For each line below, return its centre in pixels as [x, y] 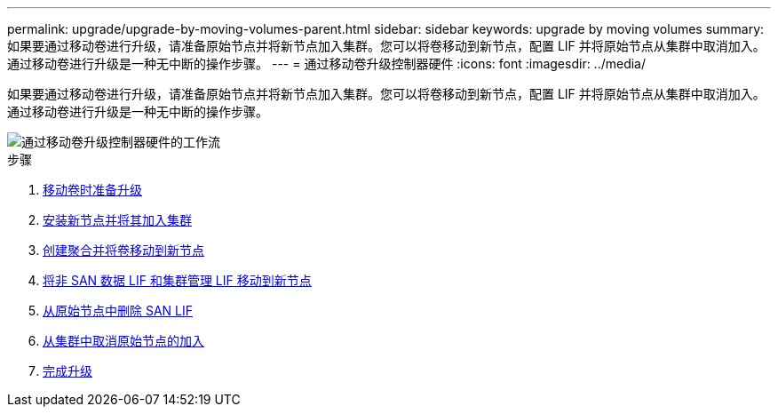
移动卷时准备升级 [92, 190]
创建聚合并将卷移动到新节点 [123, 250]
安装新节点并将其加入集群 [117, 220]
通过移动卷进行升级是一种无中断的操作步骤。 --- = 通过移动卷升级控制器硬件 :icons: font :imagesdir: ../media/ [327, 64]
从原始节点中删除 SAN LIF [118, 310]
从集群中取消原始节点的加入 [123, 341]
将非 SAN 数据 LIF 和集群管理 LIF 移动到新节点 [177, 280]
